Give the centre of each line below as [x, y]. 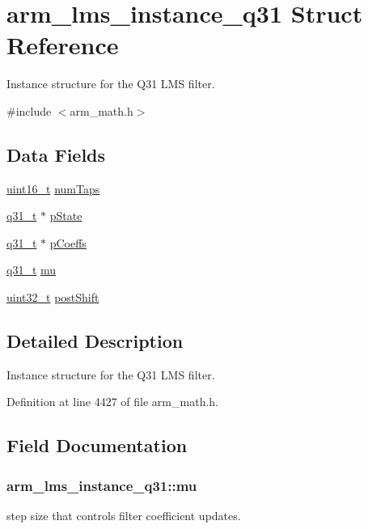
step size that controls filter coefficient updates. [124, 516]
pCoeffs [68, 242]
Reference [63, 45]
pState [66, 216]
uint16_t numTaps [53, 188]
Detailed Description [95, 341]
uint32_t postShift [53, 297]
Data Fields [56, 154]
